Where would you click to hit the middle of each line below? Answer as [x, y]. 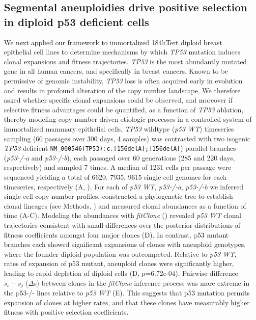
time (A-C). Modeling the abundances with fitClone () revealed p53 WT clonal [123, 215]
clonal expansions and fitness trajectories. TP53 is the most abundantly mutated [126, 61]
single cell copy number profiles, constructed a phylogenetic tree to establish [119, 196]
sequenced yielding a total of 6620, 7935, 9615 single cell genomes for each [115, 176]
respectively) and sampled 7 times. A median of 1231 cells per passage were [118, 167]
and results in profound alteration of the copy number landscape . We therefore [122, 90]
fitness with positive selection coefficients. [66, 312]
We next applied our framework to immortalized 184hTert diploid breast [113, 42]
